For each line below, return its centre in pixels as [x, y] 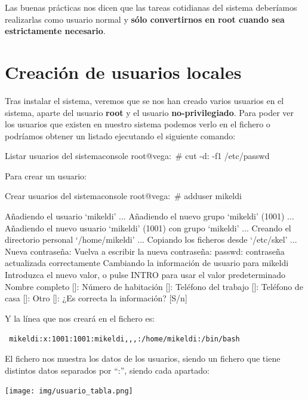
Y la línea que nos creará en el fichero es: [80, 318]
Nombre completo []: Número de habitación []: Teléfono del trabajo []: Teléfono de [154, 286]
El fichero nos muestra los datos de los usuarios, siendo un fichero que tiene [143, 358]
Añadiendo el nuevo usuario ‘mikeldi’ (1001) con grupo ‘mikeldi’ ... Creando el [148, 228]
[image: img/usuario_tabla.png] [69, 391]
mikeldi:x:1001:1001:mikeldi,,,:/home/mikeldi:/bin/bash [124, 339]
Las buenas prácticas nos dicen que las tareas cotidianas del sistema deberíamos [151, 7]
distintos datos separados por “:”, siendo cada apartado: [107, 370]
